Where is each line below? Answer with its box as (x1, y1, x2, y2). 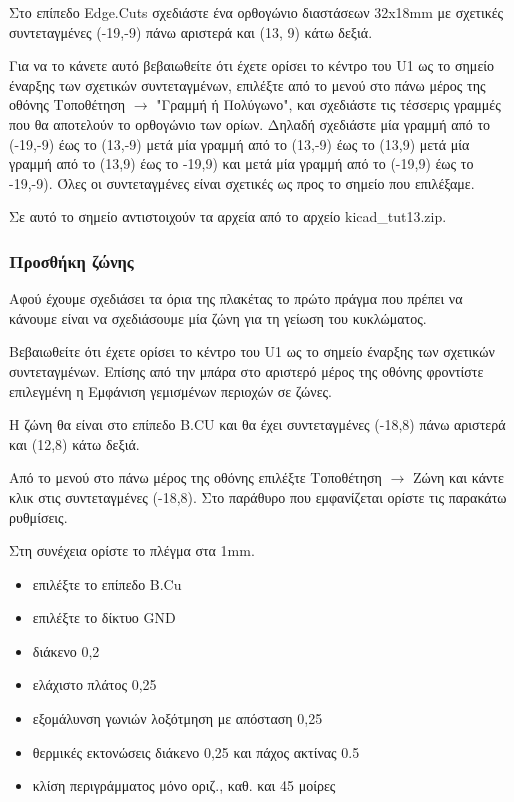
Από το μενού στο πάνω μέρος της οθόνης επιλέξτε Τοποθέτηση (9, 467, 382, 488)
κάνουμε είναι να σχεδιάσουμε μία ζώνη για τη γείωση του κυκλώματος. (9, 307, 427, 328)
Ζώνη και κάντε (412, 467, 504, 488)
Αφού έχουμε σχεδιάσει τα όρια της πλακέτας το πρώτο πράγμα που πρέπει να (9, 288, 463, 309)
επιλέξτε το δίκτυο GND (32, 607, 176, 628)
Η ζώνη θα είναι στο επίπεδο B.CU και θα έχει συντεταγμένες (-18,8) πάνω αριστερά (9, 414, 506, 435)
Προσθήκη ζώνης (9, 248, 134, 273)
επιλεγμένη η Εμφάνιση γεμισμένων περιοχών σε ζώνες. (9, 380, 332, 401)
